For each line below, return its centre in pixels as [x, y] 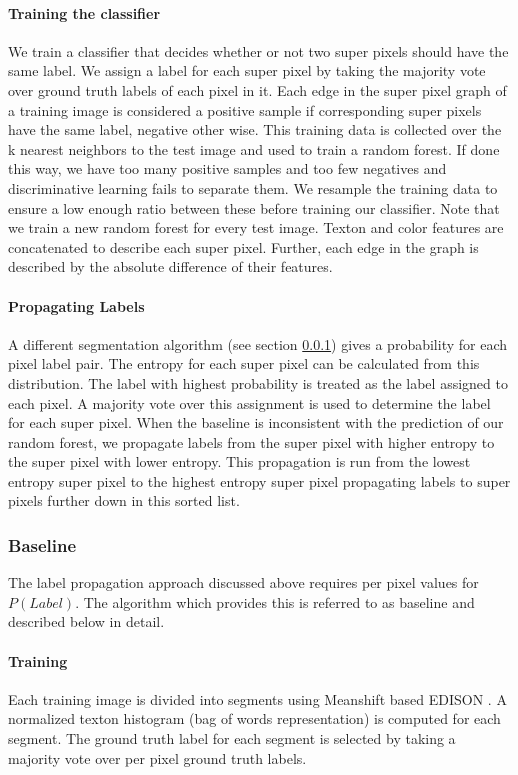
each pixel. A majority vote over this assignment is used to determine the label [249, 402]
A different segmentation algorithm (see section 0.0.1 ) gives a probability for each [257, 343]
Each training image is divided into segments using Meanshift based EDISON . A [257, 698]
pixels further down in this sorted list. [124, 500]
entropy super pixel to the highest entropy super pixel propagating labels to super [259, 480]
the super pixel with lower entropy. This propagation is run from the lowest [239, 461]
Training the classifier [84, 12]
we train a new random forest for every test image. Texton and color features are [256, 227]
